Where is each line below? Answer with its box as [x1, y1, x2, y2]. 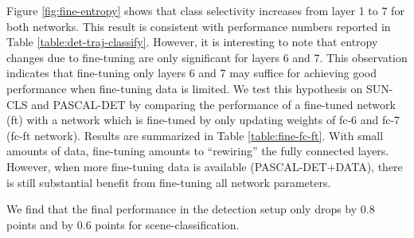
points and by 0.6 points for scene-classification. [6, 216, 240, 232]
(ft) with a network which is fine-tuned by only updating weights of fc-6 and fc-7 [6, 111, 400, 128]
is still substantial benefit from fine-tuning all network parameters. [6, 174, 331, 190]
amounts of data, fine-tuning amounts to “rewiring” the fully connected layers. [6, 142, 389, 159]
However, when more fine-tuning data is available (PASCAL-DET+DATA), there [6, 158, 403, 174]
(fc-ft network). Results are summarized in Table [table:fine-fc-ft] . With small [6, 127, 384, 143]
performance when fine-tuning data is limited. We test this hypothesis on [6, 80, 363, 96]
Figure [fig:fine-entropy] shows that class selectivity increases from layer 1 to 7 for [6, 2, 404, 18]
